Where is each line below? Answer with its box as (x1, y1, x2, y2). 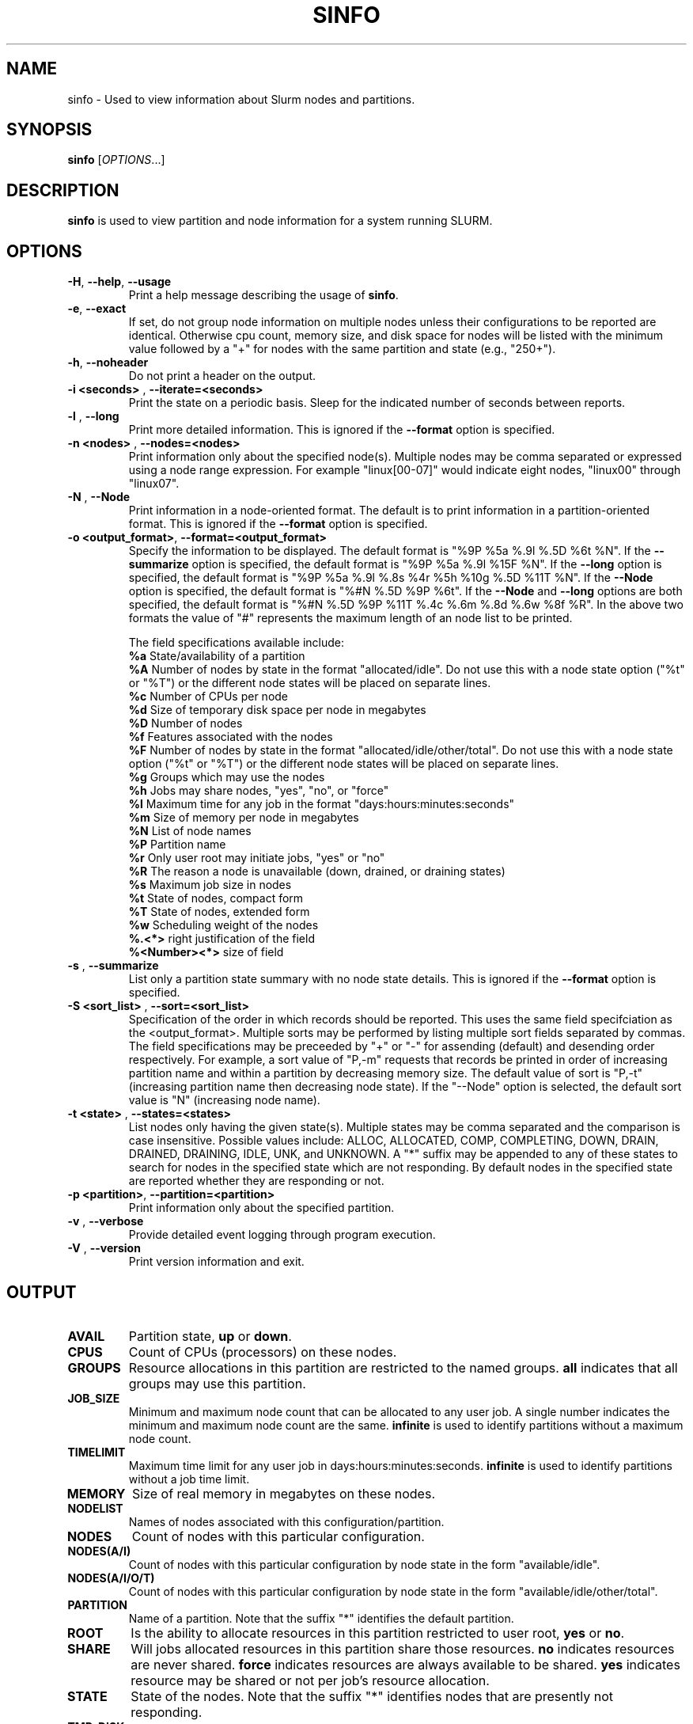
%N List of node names (128, 824, 252, 838)
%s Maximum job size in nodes (128, 878, 292, 892)
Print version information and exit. (128, 1255, 305, 1269)
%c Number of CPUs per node (128, 689, 289, 704)
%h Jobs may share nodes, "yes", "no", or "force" (128, 784, 389, 798)
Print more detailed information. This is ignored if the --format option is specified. (128, 423, 555, 437)
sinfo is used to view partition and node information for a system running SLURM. (67, 214, 493, 228)
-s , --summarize (67, 959, 159, 973)
